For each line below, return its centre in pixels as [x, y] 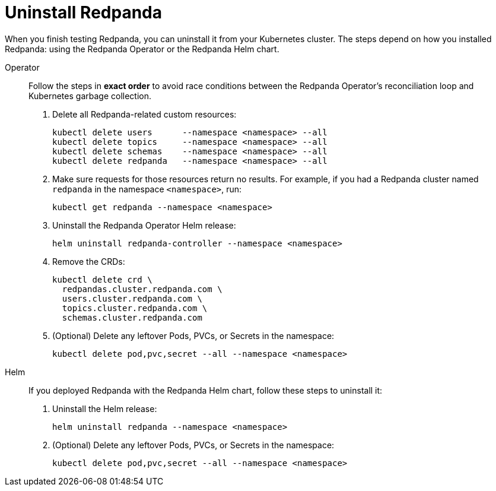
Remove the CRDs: [89, 261]
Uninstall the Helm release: [105, 408]
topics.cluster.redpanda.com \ [135, 308]
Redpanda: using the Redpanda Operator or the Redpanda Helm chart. [142, 49]
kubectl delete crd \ [102, 279]
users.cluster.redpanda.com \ [132, 298]
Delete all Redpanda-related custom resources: [144, 114]
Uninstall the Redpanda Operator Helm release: [144, 225]
